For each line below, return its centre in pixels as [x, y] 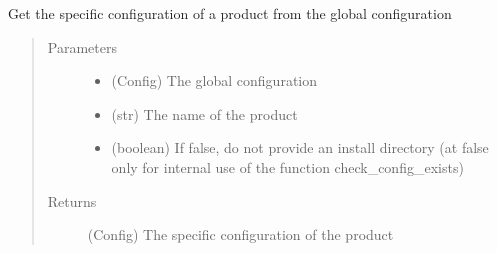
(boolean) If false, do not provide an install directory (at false [300, 147]
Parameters [82, 46]
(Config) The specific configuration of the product [240, 234]
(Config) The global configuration [214, 80]
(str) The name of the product [204, 113]
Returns [72, 200]
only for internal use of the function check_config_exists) [287, 166]
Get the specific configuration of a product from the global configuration [230, 13]
